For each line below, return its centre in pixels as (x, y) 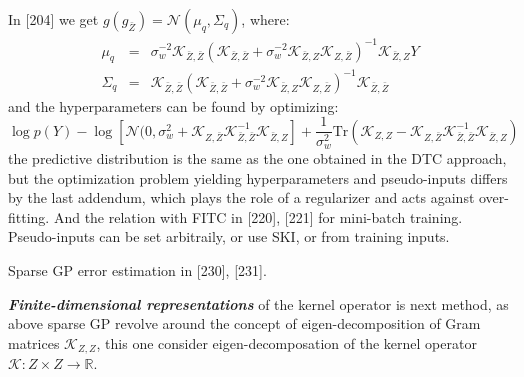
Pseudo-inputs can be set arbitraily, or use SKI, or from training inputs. (229, 236)
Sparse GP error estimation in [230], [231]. (137, 269)
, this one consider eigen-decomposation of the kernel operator (286, 342)
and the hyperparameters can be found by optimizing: (173, 105)
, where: (265, 19)
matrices (34, 342)
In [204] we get (53, 19)
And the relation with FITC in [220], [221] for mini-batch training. (258, 216)
